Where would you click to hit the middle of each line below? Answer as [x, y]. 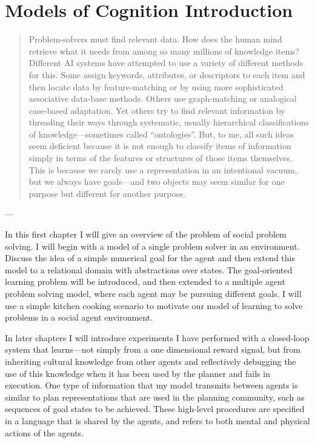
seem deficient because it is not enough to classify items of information [160, 146]
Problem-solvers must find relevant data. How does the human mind [155, 39]
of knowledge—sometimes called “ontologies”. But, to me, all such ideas [161, 134]
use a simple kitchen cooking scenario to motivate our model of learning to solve [154, 305]
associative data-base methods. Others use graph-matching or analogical [163, 98]
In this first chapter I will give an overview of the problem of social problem [146, 234]
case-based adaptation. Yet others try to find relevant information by [157, 110]
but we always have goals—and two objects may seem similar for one [157, 182]
